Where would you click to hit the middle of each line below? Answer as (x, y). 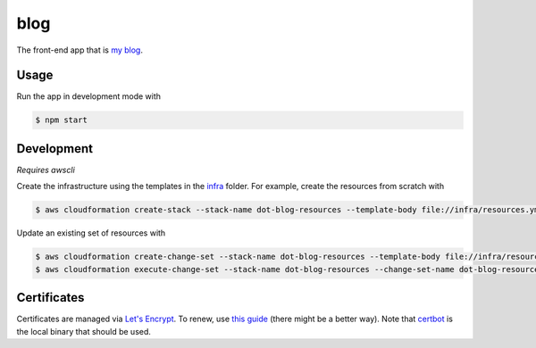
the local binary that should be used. (84, 331)
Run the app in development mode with (88, 96)
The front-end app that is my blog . (80, 50)
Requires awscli (46, 170)
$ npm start (62, 120)
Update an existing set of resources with (91, 233)
